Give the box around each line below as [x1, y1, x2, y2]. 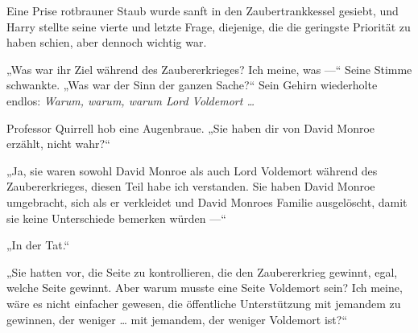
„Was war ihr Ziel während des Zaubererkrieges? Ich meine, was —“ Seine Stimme [6, 60, 412, 77]
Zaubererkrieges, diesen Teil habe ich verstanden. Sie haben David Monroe [6, 178, 375, 195]
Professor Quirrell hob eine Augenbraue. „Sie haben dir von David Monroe [6, 119, 375, 136]
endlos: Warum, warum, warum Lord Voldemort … [6, 92, 255, 109]
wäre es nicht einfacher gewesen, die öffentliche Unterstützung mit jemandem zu [6, 294, 401, 311]
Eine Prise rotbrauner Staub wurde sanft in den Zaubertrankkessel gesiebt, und [6, 2, 399, 18]
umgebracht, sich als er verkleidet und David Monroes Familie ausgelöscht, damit [6, 193, 408, 210]
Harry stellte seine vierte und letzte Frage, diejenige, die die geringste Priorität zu [6, 18, 411, 35]
